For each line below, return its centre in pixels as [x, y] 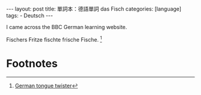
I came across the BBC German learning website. [67, 27]
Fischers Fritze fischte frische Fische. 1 [54, 39]
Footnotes [32, 63]
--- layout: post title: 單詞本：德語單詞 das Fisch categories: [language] [94, 9]
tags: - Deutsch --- [30, 15]
